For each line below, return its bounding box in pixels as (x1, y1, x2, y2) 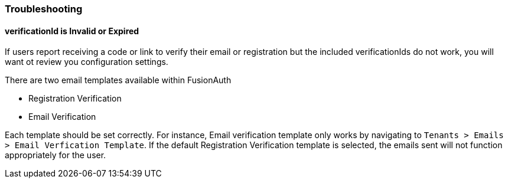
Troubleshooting (5, 3, 83, 15)
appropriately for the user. (5, 150, 106, 161)
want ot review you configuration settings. (5, 57, 168, 67)
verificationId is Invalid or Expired (5, 25, 139, 36)
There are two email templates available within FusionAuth (5, 75, 232, 86)
